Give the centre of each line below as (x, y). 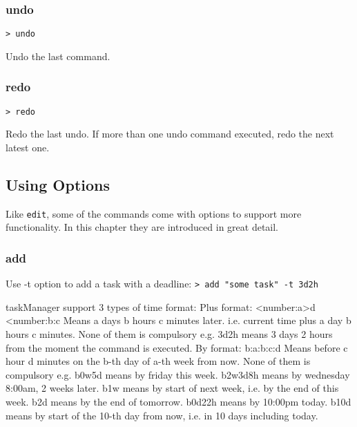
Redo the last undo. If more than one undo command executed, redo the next (170, 134)
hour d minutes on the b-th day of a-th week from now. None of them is (158, 361)
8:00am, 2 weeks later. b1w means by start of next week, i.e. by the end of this (172, 388)
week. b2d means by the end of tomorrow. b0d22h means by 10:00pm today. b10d (178, 402)
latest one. (28, 147)
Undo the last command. (58, 56)
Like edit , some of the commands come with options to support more (154, 213)
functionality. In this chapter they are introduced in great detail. (142, 227)
